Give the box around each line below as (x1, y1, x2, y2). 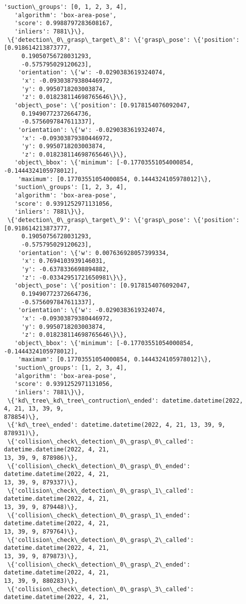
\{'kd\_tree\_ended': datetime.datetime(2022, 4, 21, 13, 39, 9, (7, 421, 226, 429)
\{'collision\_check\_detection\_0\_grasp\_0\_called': (7, 438, 194, 445)
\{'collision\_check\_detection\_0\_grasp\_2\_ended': (7, 561, 191, 568)
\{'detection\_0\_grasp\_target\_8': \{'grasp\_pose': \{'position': (7, 36, 240, 43)
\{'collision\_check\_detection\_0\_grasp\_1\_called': (7, 487, 194, 494)
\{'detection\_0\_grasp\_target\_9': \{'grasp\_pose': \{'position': (7, 217, 240, 224)
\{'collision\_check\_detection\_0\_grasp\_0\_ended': (7, 462, 191, 470)
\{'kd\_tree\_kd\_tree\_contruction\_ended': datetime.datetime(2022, (7, 397, 243, 404)
